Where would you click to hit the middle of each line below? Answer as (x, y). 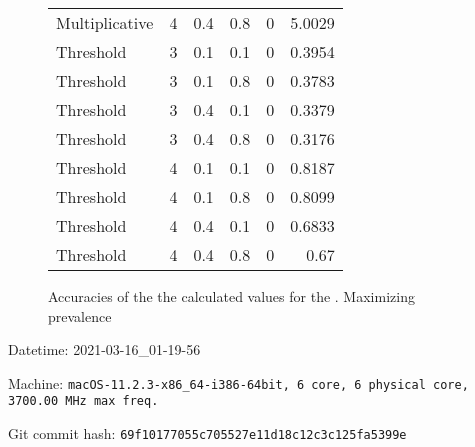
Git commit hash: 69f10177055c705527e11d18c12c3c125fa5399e (207, 433)
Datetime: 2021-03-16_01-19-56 (104, 349)
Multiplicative (105, 22)
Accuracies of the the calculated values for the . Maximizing (231, 296)
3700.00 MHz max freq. (83, 401)
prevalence (80, 315)
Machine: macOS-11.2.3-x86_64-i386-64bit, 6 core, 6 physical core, (238, 382)
